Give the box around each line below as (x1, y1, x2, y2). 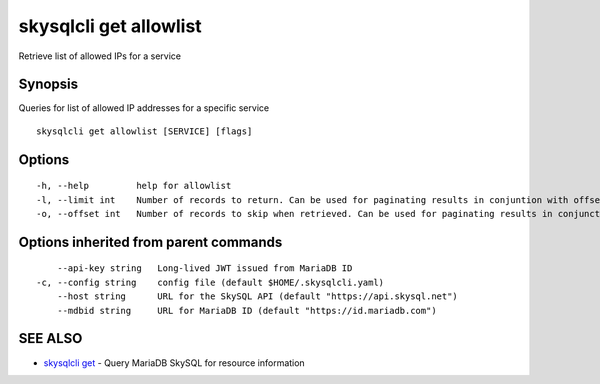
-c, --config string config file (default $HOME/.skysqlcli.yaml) (36, 276, 385, 288)
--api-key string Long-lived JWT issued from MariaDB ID (56, 263, 353, 274)
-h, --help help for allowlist (36, 180, 232, 192)
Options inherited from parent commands (18, 233, 283, 250)
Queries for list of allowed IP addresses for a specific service (18, 102, 270, 114)
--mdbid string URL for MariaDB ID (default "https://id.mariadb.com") (56, 305, 437, 316)
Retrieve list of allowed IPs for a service (18, 50, 182, 62)
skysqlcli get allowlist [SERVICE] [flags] (36, 125, 253, 137)
